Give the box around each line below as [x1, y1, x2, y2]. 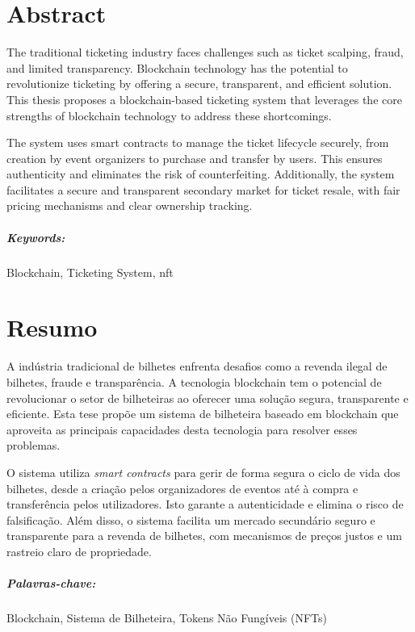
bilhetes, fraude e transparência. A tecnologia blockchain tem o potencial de [6, 373, 382, 390]
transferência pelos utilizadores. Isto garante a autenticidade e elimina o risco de [6, 496, 404, 513]
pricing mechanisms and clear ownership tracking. [6, 197, 253, 214]
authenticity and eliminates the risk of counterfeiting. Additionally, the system [6, 165, 395, 182]
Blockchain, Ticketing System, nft [6, 263, 174, 280]
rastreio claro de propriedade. [6, 542, 152, 559]
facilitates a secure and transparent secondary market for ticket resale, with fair [6, 181, 400, 198]
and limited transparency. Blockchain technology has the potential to [6, 59, 348, 76]
